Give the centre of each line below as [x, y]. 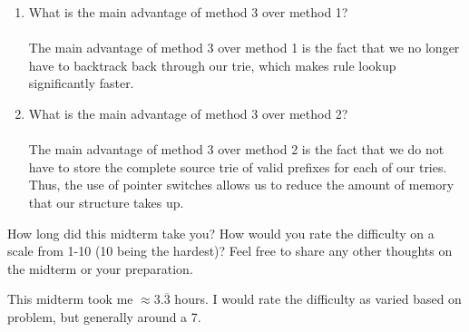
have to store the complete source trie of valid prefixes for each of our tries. [238, 166]
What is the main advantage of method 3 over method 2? [188, 113]
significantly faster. [81, 83]
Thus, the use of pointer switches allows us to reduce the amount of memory [241, 185]
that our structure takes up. [106, 202]
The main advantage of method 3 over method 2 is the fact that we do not [236, 149]
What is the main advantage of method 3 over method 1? [188, 12]
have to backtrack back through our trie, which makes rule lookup [212, 65]
